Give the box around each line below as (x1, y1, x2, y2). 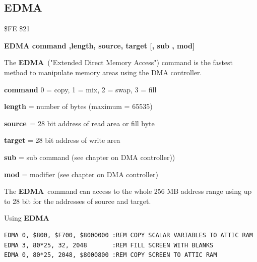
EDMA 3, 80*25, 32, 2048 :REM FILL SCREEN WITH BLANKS (4, 241, 214, 249)
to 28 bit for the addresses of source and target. (4, 195, 151, 206)
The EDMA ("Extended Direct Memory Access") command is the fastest (4, 57, 233, 68)
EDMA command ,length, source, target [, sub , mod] (4, 40, 195, 50)
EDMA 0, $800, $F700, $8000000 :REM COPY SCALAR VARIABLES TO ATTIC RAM (4, 231, 253, 239)
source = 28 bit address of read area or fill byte (4, 118, 155, 128)
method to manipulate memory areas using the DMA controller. (4, 67, 202, 77)
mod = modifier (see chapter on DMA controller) (4, 169, 158, 179)
